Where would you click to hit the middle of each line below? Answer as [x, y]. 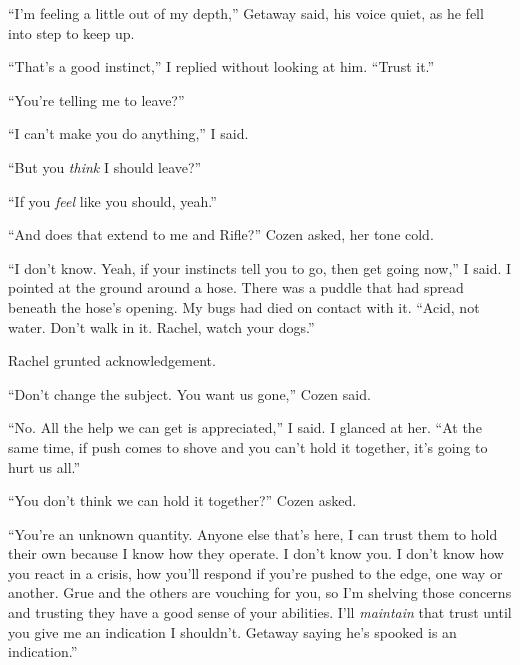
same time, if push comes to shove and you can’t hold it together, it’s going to [248, 446]
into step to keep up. [71, 32]
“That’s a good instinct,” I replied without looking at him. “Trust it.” [221, 66]
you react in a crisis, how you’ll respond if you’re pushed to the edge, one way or [255, 572]
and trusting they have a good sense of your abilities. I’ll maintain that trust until [260, 612]
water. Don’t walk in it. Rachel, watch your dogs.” [161, 326]
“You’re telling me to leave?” [96, 99]
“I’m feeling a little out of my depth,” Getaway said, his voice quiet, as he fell [246, 13]
